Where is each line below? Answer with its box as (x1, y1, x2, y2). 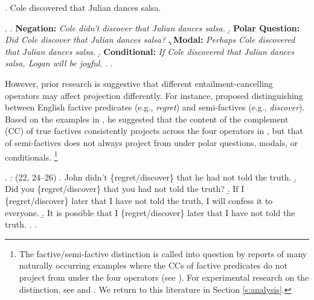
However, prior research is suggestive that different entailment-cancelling (5, 77, 273, 89)
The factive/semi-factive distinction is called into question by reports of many (19, 247, 307, 260)
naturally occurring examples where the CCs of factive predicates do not (19, 259, 287, 272)
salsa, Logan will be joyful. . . (5, 57, 113, 69)
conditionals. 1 (5, 148, 58, 163)
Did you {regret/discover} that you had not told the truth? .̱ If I (5, 182, 245, 195)
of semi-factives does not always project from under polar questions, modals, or (5, 136, 298, 148)
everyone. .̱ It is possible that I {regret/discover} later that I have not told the (5, 206, 295, 219)
